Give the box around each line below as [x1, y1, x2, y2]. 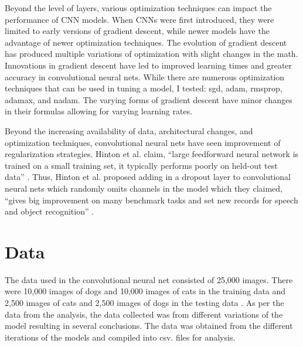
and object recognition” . [5, 205, 94, 217]
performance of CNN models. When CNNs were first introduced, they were [5, 13, 274, 25]
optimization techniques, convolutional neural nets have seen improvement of [5, 136, 281, 148]
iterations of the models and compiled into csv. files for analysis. [5, 331, 236, 343]
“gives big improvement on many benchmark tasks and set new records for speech [5, 193, 298, 206]
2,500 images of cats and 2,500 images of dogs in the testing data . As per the [5, 297, 284, 308]
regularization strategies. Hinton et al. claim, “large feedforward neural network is [5, 148, 299, 160]
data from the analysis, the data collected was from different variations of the [5, 308, 283, 320]
